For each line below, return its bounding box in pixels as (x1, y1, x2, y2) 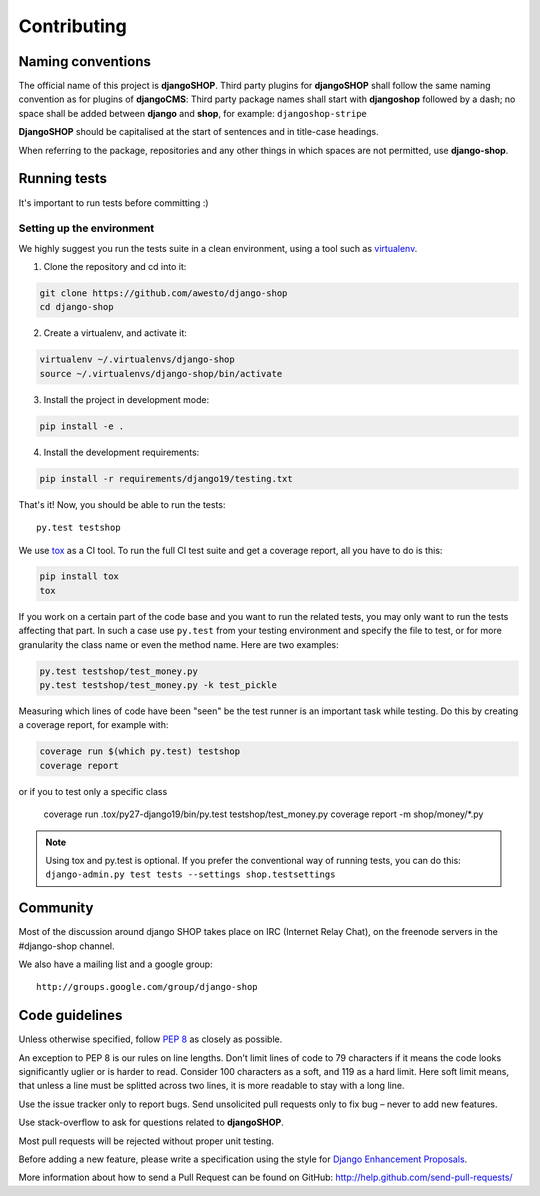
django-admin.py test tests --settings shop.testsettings (45, 869, 336, 880)
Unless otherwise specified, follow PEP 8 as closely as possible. (18, 1033, 283, 1045)
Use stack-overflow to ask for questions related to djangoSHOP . (18, 1116, 284, 1129)
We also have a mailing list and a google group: (18, 958, 214, 970)
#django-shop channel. (18, 940, 115, 952)
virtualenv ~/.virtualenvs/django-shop (39, 354, 235, 365)
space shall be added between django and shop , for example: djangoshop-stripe (18, 107, 367, 119)
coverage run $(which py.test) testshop (39, 746, 240, 757)
